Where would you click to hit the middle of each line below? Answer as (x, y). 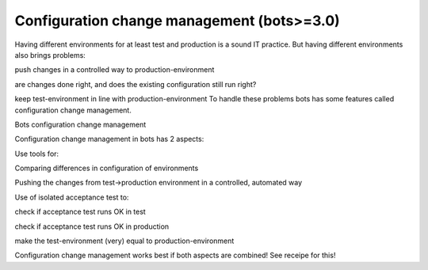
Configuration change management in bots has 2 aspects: (109, 139)
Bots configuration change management (80, 124)
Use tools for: (37, 154)
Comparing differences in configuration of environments (107, 168)
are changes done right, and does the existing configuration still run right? (136, 84)
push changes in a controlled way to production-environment (115, 70)
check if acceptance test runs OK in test (80, 212)
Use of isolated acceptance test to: (72, 197)
